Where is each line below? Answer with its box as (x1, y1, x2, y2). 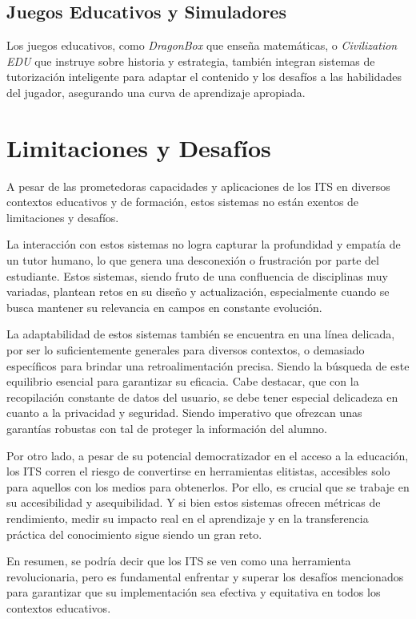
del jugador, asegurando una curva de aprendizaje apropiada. (6, 83, 306, 100)
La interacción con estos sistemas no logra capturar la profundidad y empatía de (6, 236, 401, 253)
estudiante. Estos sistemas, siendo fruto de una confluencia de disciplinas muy (6, 267, 388, 284)
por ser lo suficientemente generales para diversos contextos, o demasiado (6, 342, 365, 358)
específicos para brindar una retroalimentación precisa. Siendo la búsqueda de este (6, 357, 410, 374)
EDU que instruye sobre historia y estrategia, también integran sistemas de (6, 52, 375, 69)
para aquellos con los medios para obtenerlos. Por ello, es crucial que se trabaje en (6, 478, 410, 495)
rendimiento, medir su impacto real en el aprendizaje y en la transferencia (6, 509, 369, 526)
